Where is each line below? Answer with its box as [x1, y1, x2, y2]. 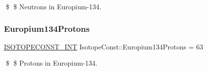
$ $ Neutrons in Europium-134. [5, 1, 102, 11]
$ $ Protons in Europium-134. [5, 58, 98, 68]
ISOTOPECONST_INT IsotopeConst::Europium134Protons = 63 [4, 41, 203, 51]
